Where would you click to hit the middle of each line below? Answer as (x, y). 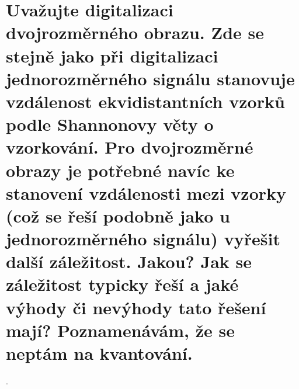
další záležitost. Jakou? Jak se (129, 261)
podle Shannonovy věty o (110, 124)
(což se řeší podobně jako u (118, 215)
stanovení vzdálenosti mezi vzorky (146, 192)
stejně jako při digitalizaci (112, 55)
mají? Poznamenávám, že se (120, 330)
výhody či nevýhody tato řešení (136, 307)
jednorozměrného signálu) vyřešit (143, 239)
